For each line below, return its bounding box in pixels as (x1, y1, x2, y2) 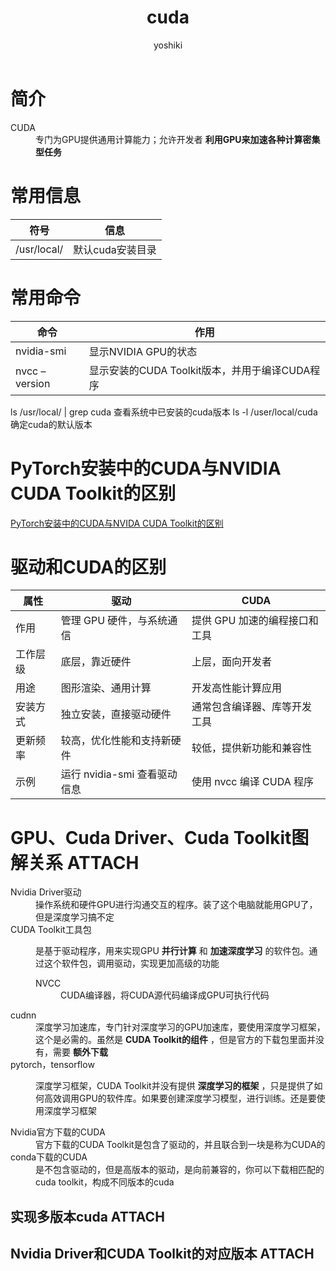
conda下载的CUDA (10, 1151, 88, 1163)
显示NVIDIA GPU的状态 (88, 344, 198, 358)
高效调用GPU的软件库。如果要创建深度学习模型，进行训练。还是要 (43, 1092, 317, 1105)
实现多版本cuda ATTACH (10, 1208, 165, 1225)
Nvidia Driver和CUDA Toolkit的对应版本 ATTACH (10, 1246, 315, 1263)
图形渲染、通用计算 (60, 681, 152, 695)
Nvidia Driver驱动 (10, 886, 82, 898)
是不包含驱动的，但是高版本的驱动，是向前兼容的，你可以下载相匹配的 (35, 1164, 325, 1176)
